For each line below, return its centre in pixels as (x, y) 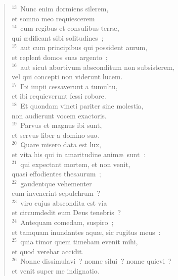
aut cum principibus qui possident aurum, (84, 47)
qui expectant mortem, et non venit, (75, 164)
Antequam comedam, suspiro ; (67, 222)
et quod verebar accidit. (48, 251)
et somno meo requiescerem (53, 18)
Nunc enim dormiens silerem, (65, 8)
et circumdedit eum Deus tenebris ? (66, 212)
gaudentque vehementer (56, 183)
